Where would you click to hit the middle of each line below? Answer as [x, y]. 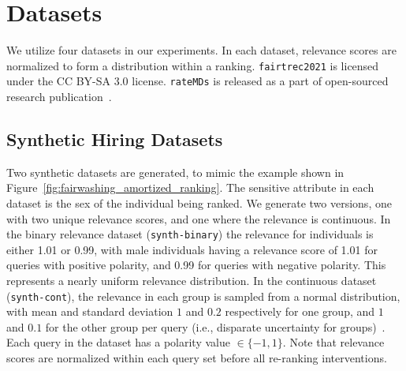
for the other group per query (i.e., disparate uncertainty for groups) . [215, 326]
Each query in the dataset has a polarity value [118, 342]
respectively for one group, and [300, 311]
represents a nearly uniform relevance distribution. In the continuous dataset [192, 281]
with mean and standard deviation [90, 311]
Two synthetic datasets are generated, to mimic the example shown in [175, 172]
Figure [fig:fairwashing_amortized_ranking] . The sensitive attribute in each [190, 187]
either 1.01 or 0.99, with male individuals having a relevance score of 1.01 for [192, 249]
